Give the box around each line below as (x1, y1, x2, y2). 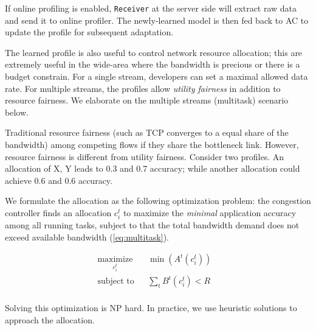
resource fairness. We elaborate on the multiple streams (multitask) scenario (5, 94, 289, 107)
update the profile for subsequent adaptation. (5, 26, 174, 38)
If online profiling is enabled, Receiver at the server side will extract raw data (5, 2, 297, 14)
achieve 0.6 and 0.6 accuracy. (5, 174, 112, 186)
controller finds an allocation (5, 206, 112, 219)
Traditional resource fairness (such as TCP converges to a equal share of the (5, 126, 289, 139)
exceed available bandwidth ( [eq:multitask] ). (5, 230, 169, 243)
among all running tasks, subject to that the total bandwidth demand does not (5, 219, 300, 231)
